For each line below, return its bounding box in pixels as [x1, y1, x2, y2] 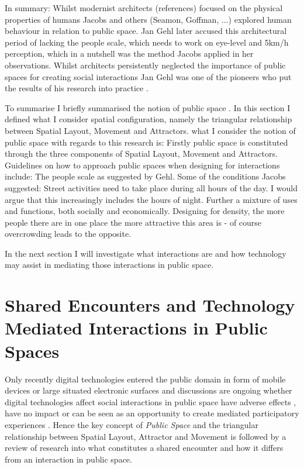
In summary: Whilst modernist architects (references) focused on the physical [5, 2, 283, 13]
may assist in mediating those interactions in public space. [5, 258, 214, 271]
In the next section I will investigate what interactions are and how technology [5, 247, 286, 259]
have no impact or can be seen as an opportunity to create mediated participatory [5, 407, 299, 419]
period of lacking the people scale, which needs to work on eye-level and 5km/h [5, 36, 289, 48]
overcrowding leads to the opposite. [5, 227, 132, 240]
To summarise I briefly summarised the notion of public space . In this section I [5, 101, 291, 113]
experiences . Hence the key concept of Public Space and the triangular [5, 418, 258, 430]
